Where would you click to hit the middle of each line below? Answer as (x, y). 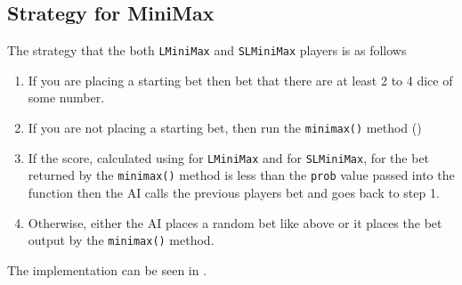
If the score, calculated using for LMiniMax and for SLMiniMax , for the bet (229, 157)
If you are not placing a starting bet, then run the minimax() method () (225, 128)
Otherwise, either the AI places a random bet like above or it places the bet (235, 222)
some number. (66, 98)
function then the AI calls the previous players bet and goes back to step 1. (234, 193)
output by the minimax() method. (121, 240)
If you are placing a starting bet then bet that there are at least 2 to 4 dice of (240, 80)
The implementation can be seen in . (107, 269)
